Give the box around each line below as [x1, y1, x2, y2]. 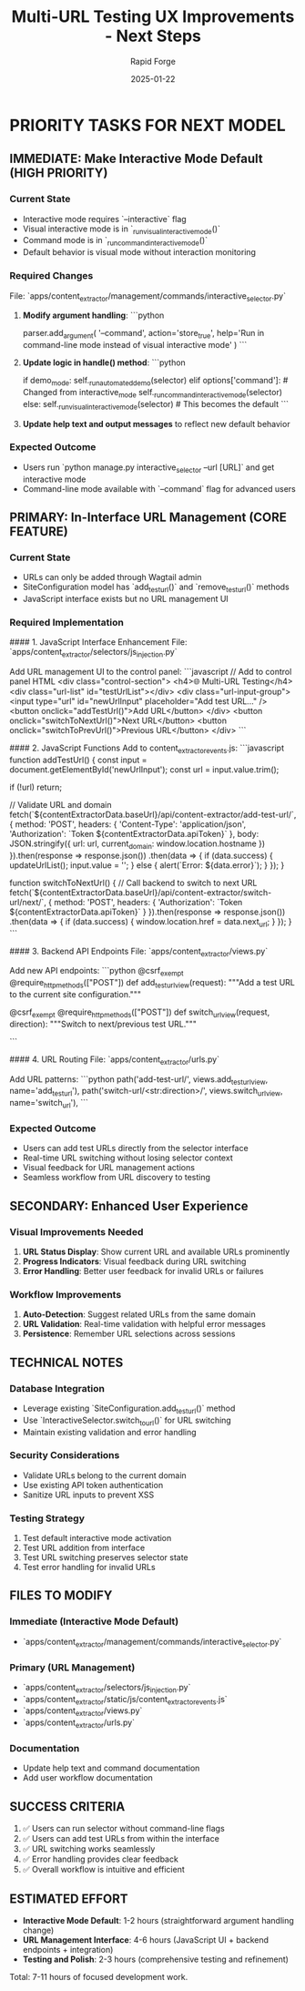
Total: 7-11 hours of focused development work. [9, 1971, 188, 1982]
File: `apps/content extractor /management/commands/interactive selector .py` [9, 290, 287, 303]
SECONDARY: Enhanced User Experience [9, 1198, 249, 1213]
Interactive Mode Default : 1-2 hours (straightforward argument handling [22, 1914, 294, 1925]
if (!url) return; [9, 781, 62, 792]
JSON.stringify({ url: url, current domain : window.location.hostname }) [9, 838, 266, 851]
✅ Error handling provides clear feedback [22, 1853, 179, 1864]
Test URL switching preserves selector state [22, 1552, 188, 1563]
